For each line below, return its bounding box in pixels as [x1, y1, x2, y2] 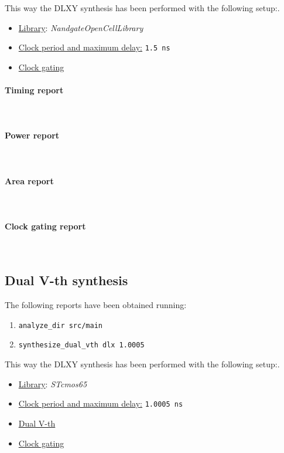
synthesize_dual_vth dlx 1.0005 [18, 341, 145, 350]
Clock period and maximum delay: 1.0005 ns [18, 397, 183, 410]
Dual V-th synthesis [5, 271, 128, 289]
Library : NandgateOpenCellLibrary [18, 21, 143, 33]
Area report [5, 174, 54, 187]
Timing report [5, 84, 64, 96]
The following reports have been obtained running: [5, 299, 187, 311]
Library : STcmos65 [18, 377, 87, 390]
